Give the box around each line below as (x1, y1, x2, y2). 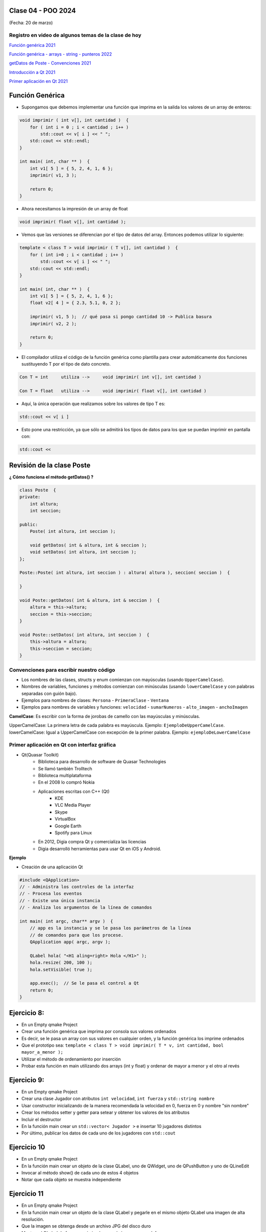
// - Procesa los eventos (19, 891, 82, 896)
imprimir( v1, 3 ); (30, 172, 77, 178)
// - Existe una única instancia (19, 897, 100, 903)
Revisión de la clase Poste (9, 461, 91, 469)
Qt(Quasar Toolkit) (21, 752, 59, 757)
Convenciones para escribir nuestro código (9, 666, 115, 673)
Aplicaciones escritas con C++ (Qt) (38, 788, 110, 794)
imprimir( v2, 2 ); (30, 321, 77, 326)
